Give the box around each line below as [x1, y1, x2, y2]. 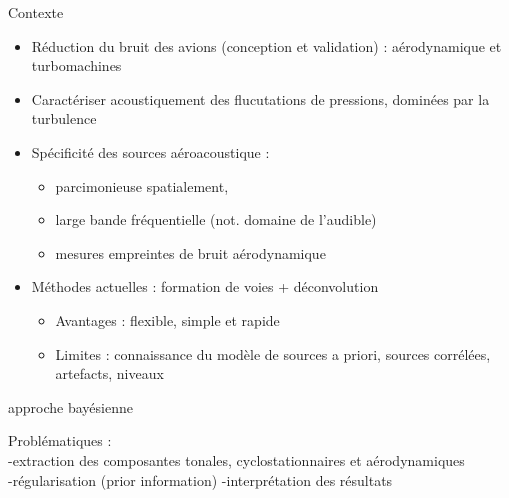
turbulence [31, 108, 97, 129]
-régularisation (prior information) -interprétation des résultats [8, 469, 393, 490]
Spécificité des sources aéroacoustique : [31, 141, 270, 162]
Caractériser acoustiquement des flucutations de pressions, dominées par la [31, 88, 490, 109]
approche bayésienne [8, 396, 133, 417]
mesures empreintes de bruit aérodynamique [55, 242, 326, 263]
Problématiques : [8, 430, 112, 451]
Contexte [8, 2, 64, 22]
